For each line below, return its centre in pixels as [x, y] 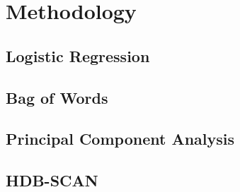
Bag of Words [57, 97]
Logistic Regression [78, 55]
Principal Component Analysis [120, 139]
